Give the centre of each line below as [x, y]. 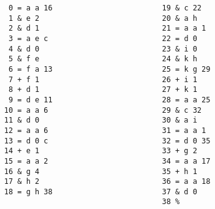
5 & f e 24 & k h [103, 59]
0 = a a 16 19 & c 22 [105, 8]
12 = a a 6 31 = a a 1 [105, 130]
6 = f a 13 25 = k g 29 [110, 69]
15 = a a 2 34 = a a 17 [107, 161]
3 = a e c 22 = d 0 [103, 38]
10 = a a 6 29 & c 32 [103, 110]
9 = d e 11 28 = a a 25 [110, 100]
